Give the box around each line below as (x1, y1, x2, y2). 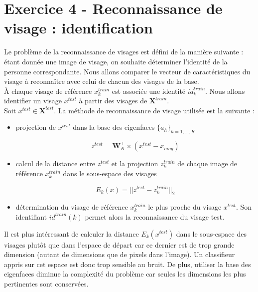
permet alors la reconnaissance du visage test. (85, 211, 225, 222)
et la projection (111, 158, 158, 169)
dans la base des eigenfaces (73, 122, 155, 132)
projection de (15, 122, 56, 132)
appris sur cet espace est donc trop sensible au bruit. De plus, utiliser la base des (4, 259, 251, 269)
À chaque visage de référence (4, 85, 92, 96)
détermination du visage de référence (15, 202, 128, 212)
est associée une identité (112, 85, 186, 96)
